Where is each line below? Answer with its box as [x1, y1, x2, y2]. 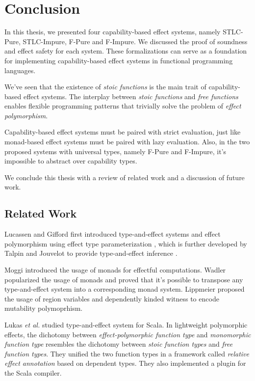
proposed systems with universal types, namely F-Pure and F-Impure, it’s [4, 146, 227, 156]
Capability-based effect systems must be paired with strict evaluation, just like [4, 127, 241, 137]
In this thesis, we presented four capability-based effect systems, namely [4, 27, 221, 37]
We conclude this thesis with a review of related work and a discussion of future [4, 172, 245, 182]
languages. [4, 65, 36, 75]
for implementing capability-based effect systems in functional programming [4, 55, 233, 65]
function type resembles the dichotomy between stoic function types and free [4, 339, 233, 349]
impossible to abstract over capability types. [4, 156, 137, 166]
